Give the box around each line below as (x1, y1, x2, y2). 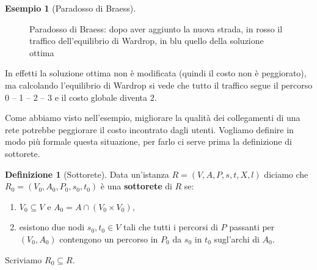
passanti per (229, 221, 275, 233)
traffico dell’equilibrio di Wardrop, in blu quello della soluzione (29, 34, 264, 47)
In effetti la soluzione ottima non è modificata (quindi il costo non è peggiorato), (5, 67, 307, 79)
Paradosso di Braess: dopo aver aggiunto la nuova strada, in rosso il (29, 22, 283, 35)
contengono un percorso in (59, 232, 158, 245)
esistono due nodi (19, 221, 85, 233)
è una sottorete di (100, 180, 172, 192)
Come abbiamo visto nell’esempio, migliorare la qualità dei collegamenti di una (5, 111, 301, 124)
